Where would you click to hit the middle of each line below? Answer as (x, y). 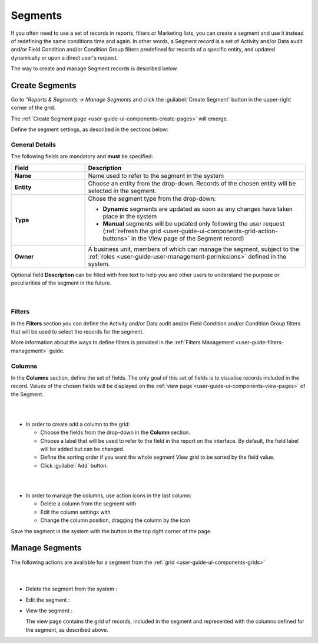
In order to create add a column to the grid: (78, 424)
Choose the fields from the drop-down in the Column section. (115, 433)
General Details (33, 145)
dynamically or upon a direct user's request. (64, 58)
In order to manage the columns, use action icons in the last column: (108, 495)
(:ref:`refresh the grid (132, 231)
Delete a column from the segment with (88, 504)
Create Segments (44, 85)
